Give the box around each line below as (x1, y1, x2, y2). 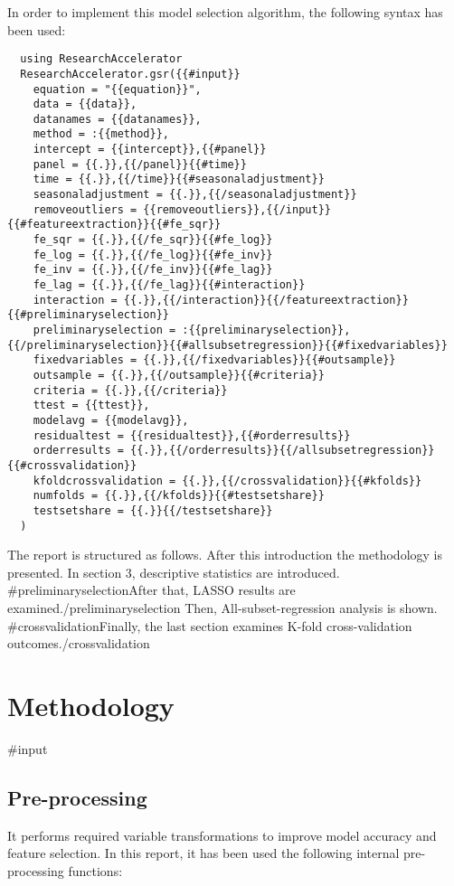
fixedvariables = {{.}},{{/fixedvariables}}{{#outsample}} (33, 353, 396, 367)
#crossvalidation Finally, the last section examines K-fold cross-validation (7, 616, 412, 635)
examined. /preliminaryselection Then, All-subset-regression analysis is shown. (7, 598, 438, 617)
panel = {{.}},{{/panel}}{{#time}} (33, 157, 247, 171)
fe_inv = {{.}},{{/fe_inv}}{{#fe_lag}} (33, 263, 273, 277)
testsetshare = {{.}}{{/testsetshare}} (33, 504, 273, 517)
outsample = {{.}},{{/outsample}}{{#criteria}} (33, 368, 325, 382)
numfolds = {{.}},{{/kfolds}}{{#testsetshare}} (33, 489, 325, 503)
